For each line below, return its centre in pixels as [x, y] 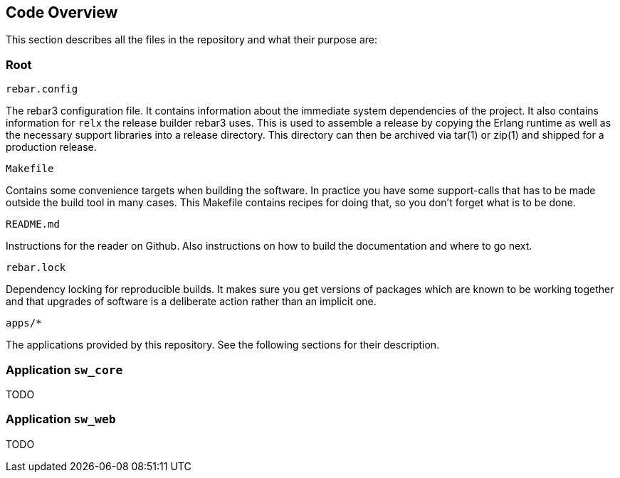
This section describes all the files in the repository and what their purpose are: [192, 40]
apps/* [24, 323]
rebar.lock [36, 268]
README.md [33, 224]
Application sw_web [61, 419]
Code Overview [62, 12]
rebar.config [42, 89]
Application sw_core [64, 370]
